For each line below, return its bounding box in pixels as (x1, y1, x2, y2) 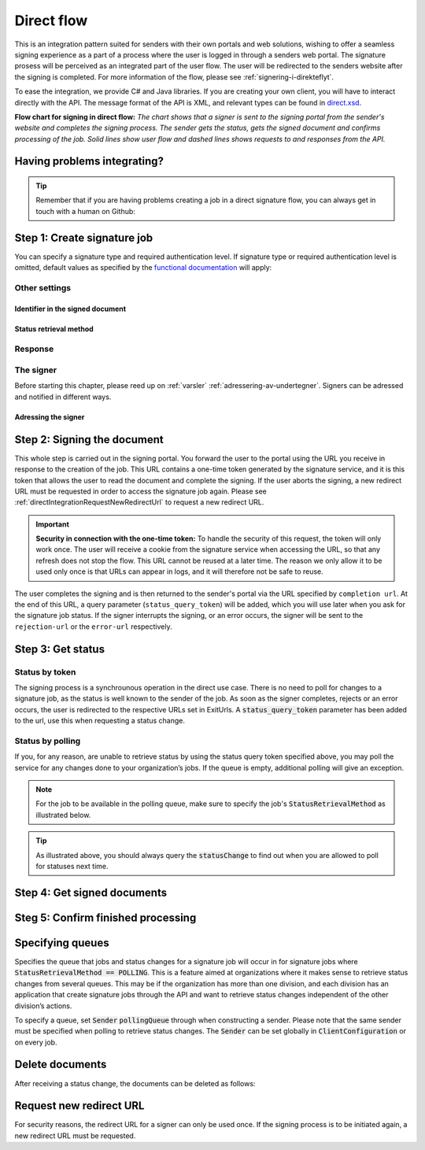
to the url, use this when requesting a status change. (14, 716, 185, 726)
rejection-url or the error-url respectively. (14, 622, 172, 631)
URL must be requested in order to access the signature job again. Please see (14, 486, 267, 496)
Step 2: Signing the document (14, 433, 164, 446)
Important (35, 520, 70, 529)
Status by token (14, 666, 76, 677)
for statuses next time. (35, 862, 109, 871)
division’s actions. (14, 1000, 72, 1011)
